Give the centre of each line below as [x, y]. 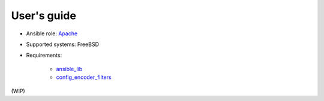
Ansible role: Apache [52, 33]
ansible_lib [69, 69]
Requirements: [44, 55]
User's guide [43, 16]
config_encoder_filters [84, 77]
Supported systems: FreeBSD [62, 44]
